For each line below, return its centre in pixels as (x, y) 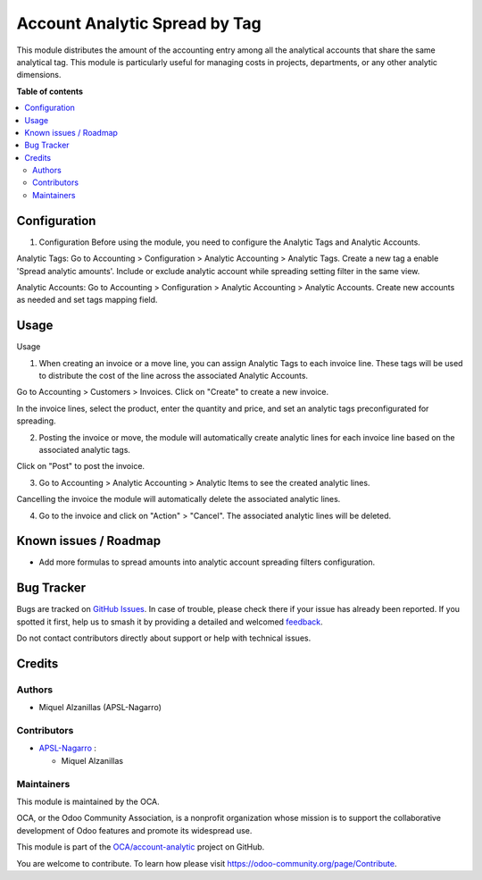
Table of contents (50, 91)
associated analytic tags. (85, 449)
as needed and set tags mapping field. (87, 300)
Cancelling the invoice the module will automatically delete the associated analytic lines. (179, 499)
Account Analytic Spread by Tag (139, 23)
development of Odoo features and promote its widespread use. (134, 830)
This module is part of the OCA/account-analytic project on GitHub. (141, 847)
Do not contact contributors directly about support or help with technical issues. (164, 638)
